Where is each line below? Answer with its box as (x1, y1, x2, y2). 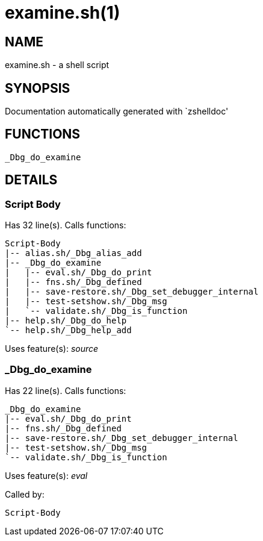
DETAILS (5, 172, 58, 188)
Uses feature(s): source (5, 343, 99, 354)
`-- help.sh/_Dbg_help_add (5, 325, 132, 336)
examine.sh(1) (5, 2, 120, 23)
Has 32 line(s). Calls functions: (5, 220, 126, 231)
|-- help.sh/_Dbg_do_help (5, 316, 127, 326)
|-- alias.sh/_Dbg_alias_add (5, 248, 142, 258)
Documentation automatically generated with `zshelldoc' (5, 106, 229, 117)
